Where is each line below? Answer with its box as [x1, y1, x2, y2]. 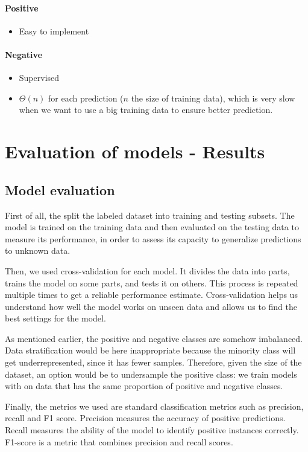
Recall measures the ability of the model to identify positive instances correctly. [5, 424, 299, 436]
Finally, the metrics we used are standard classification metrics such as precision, [5, 399, 304, 412]
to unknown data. [5, 244, 71, 257]
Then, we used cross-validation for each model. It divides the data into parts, [5, 264, 290, 277]
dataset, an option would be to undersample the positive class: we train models [5, 367, 297, 380]
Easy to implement [19, 24, 89, 37]
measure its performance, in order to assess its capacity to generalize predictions [5, 232, 301, 245]
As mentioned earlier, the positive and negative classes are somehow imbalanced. [5, 332, 303, 344]
